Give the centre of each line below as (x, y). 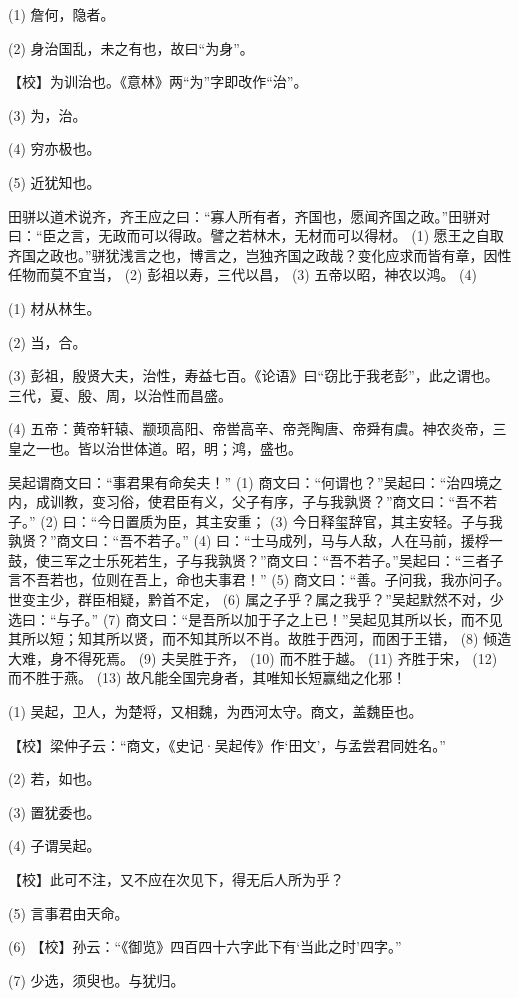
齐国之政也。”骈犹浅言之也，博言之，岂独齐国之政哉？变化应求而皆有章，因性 (260, 254)
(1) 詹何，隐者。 (61, 14)
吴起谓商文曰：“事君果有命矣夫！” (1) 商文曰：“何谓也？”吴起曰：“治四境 (248, 481)
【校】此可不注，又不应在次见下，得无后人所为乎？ (176, 879)
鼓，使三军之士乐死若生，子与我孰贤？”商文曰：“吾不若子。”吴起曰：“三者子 (256, 559)
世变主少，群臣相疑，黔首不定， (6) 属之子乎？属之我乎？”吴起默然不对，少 (256, 599)
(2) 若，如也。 (54, 778)
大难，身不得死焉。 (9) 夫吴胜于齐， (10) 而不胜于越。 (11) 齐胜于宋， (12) (253, 657)
